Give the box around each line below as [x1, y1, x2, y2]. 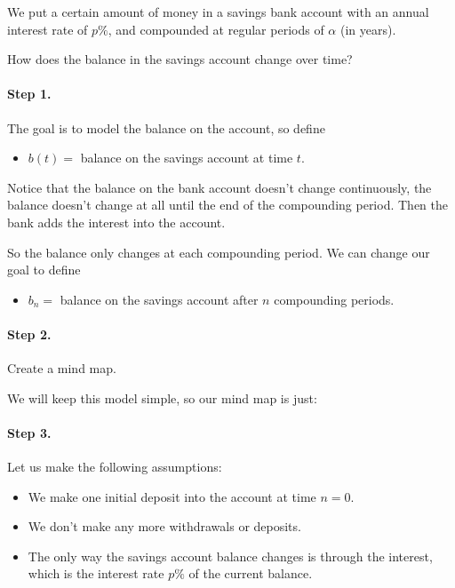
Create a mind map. [7, 359, 116, 377]
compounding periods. [274, 290, 395, 308]
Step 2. [7, 324, 52, 343]
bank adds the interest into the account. [7, 212, 226, 231]
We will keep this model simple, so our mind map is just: [7, 388, 317, 407]
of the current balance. [188, 564, 313, 583]
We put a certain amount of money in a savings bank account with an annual [7, 3, 429, 20]
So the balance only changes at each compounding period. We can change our [7, 242, 430, 261]
